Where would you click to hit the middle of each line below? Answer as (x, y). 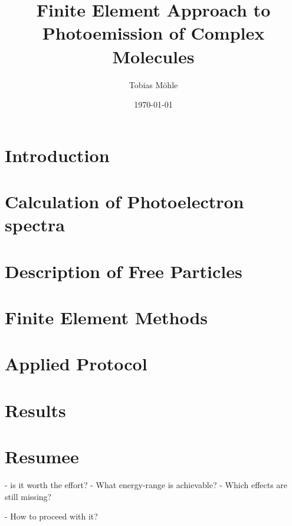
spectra (35, 225)
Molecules (153, 56)
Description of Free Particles (124, 271)
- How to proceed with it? (51, 516)
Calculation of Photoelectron (124, 201)
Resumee (42, 456)
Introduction (57, 155)
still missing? (28, 496)
